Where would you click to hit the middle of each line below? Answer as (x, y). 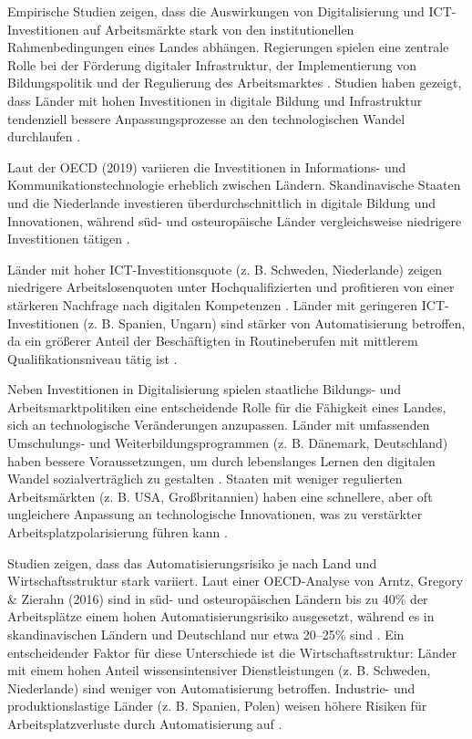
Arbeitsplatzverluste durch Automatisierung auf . (145, 723)
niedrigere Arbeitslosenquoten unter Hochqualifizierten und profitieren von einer (231, 287)
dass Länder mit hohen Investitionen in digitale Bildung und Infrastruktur (215, 100)
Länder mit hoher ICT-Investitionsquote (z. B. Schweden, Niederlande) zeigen (225, 269)
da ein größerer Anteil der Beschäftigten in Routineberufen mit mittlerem (213, 341)
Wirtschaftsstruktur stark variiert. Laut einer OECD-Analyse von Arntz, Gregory (236, 581)
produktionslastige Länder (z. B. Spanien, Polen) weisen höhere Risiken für (217, 706)
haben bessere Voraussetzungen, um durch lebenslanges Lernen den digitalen (221, 460)
